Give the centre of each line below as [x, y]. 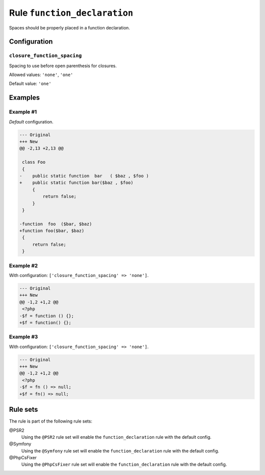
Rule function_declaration [71, 13]
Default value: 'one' [30, 84]
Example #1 [23, 112]
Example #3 [24, 337]
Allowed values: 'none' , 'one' [41, 75]
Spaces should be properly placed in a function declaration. [69, 27]
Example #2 [24, 266]
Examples [25, 98]
